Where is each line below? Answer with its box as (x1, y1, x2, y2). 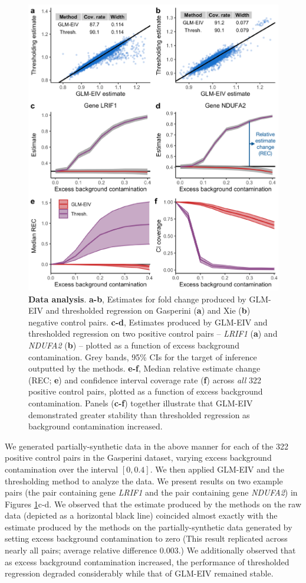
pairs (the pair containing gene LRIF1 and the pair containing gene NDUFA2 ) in (5, 486, 298, 499)
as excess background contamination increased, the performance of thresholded (5, 555, 289, 568)
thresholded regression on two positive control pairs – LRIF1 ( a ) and (28, 327, 278, 340)
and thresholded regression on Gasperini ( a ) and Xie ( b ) (45, 304, 251, 317)
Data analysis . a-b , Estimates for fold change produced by (28, 292, 246, 305)
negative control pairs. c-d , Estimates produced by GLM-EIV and (28, 315, 268, 328)
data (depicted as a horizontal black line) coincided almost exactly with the (5, 509, 278, 522)
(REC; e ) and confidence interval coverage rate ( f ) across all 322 (28, 373, 262, 386)
